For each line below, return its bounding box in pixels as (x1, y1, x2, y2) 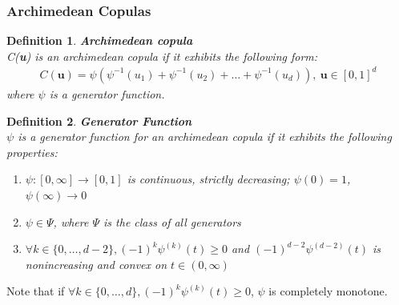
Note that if (6, 283, 65, 299)
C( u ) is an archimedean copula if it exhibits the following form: (6, 47, 318, 64)
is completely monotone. (268, 283, 388, 299)
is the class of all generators (103, 213, 241, 230)
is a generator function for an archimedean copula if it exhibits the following (18, 128, 392, 145)
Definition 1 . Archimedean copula (6, 32, 193, 49)
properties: (6, 143, 58, 160)
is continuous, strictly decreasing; (127, 171, 290, 187)
